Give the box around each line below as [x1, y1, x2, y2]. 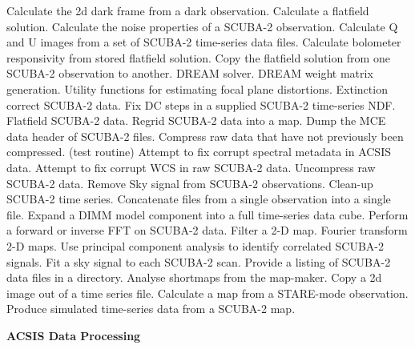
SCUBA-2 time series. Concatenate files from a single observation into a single [6, 191, 391, 207]
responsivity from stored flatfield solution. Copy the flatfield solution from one [6, 49, 390, 66]
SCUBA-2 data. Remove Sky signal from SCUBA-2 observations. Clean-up [6, 174, 373, 191]
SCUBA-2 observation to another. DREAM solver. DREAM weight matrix [6, 65, 373, 82]
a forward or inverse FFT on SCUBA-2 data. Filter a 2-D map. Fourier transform [6, 222, 408, 239]
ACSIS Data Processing [6, 327, 141, 343]
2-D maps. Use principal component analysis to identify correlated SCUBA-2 [6, 237, 384, 254]
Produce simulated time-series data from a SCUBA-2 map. [6, 300, 296, 317]
